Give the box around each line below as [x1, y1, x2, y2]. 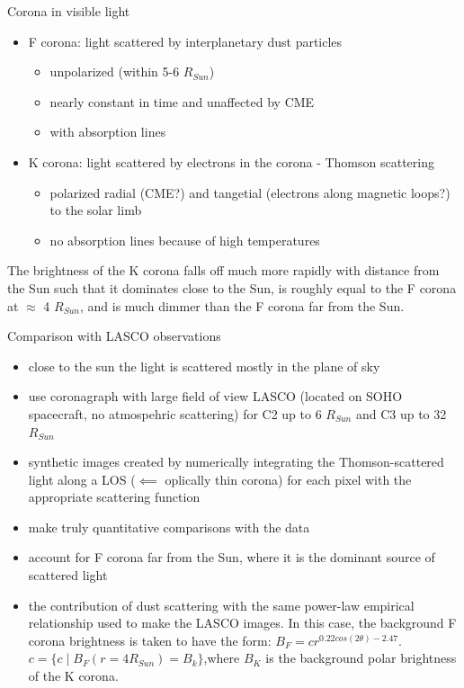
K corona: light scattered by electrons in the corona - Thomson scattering [28, 152, 434, 171]
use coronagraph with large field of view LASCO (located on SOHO [28, 387, 403, 406]
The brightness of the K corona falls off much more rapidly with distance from [7, 261, 440, 280]
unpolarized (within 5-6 [49, 62, 180, 81]
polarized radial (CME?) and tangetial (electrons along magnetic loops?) [49, 183, 451, 201]
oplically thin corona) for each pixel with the [165, 469, 412, 488]
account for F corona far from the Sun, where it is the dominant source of [28, 548, 435, 567]
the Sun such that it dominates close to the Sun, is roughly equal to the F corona [7, 278, 457, 297]
